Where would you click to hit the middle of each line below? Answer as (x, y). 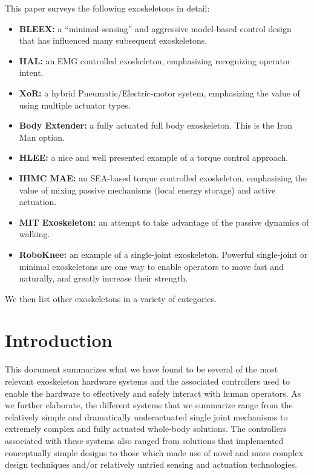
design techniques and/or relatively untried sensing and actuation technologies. (151, 464)
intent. (31, 72)
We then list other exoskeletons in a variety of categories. (111, 298)
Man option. (42, 137)
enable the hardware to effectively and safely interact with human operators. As (153, 393)
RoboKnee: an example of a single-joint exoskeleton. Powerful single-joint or (163, 254)
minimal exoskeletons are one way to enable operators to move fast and (151, 266)
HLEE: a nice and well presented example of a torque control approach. (154, 157)
